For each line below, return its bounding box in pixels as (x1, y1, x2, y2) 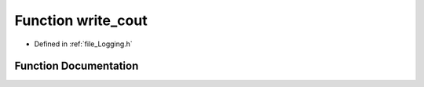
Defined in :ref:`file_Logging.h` (34, 39, 133, 49)
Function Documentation (14, 60, 139, 73)
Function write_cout (14, 12, 148, 29)
